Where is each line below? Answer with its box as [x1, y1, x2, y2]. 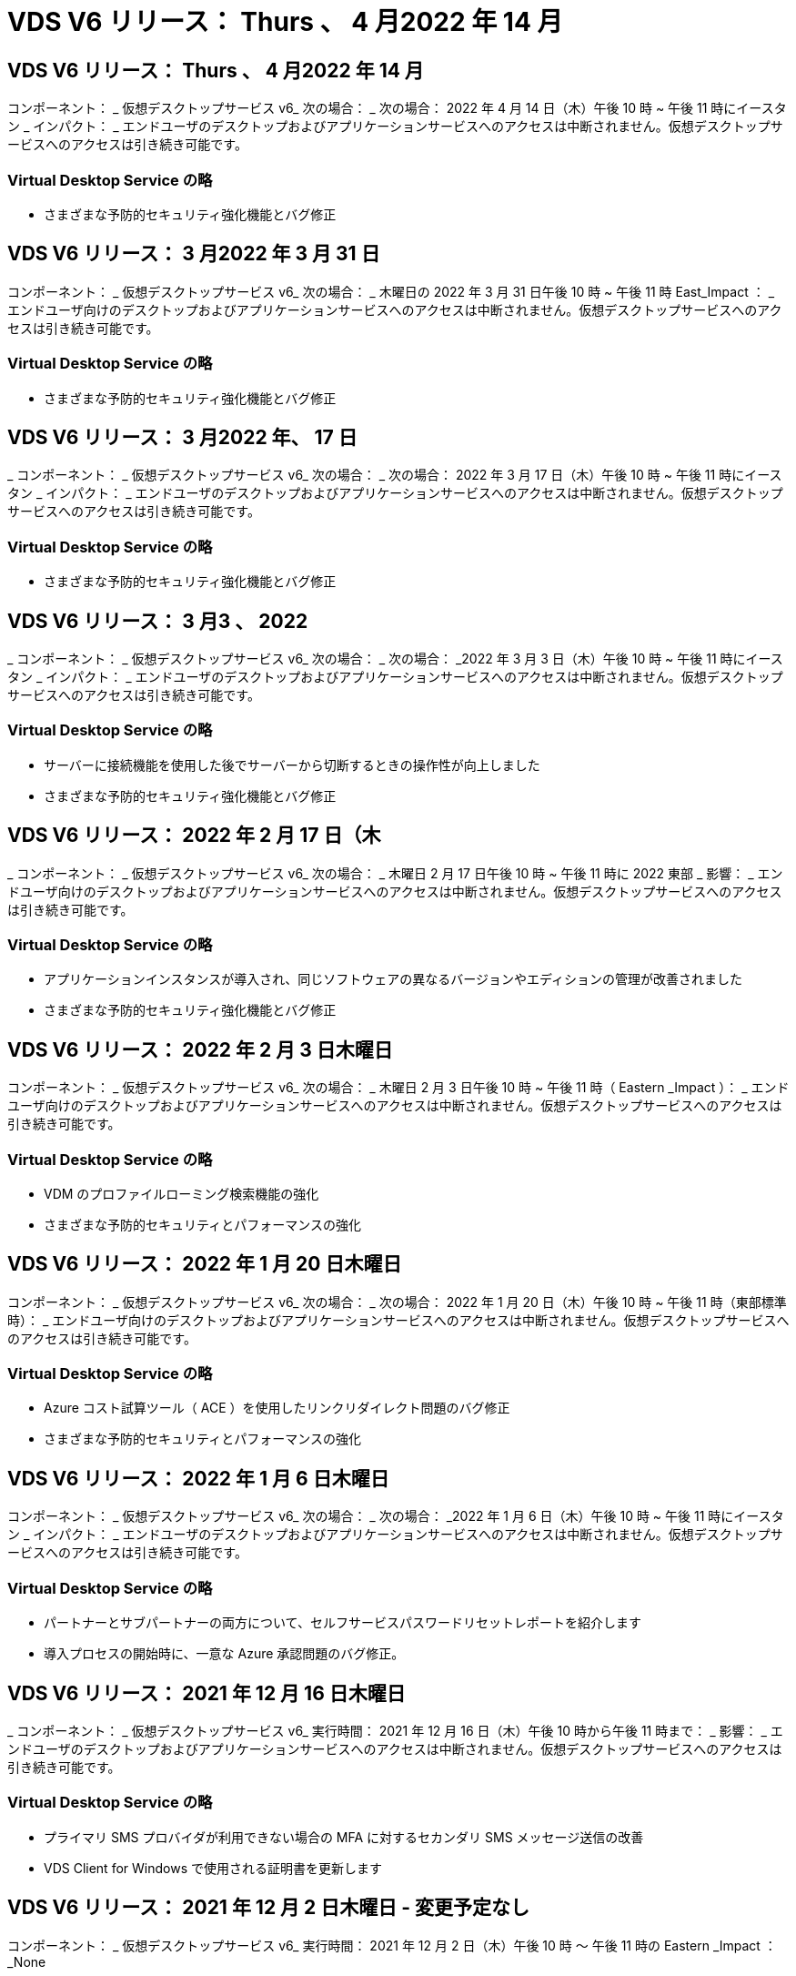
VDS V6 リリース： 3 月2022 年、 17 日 [7, 425, 358, 449]
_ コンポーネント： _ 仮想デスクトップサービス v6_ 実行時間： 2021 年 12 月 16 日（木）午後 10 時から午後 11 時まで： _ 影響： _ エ [7, 1722, 783, 1738]
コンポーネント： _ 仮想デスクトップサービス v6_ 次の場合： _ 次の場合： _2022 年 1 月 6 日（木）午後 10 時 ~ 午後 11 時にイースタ [7, 1508, 784, 1525]
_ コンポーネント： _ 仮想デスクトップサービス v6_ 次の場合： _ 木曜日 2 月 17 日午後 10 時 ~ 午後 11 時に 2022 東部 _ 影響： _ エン [7, 865, 783, 881]
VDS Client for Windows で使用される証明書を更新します [44, 1859, 382, 1876]
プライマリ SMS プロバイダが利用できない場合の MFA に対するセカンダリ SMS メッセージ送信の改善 [44, 1829, 644, 1845]
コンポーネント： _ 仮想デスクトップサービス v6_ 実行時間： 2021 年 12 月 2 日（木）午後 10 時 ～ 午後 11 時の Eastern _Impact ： [7, 1937, 777, 1953]
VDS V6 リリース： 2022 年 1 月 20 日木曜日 [7, 1252, 402, 1276]
